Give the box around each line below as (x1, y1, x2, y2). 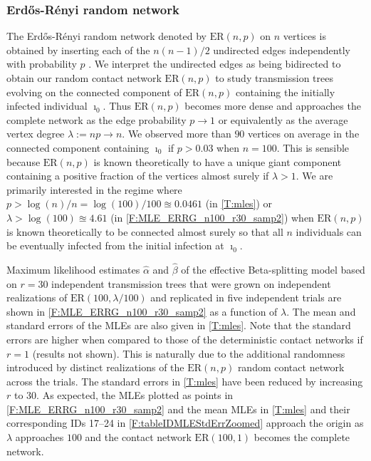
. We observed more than (122, 126, 231, 141)
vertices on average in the (248, 126, 360, 141)
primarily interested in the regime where (6, 182, 182, 197)
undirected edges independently (213, 42, 350, 57)
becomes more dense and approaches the (184, 98, 361, 113)
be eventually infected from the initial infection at (6, 238, 224, 253)
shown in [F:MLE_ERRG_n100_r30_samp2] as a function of (6, 304, 278, 318)
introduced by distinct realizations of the (6, 360, 184, 375)
